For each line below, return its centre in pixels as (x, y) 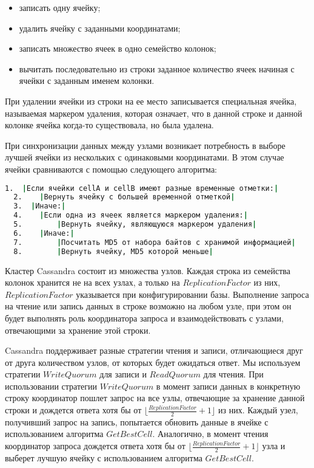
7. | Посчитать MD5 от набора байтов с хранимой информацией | (155, 242)
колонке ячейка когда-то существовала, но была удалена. (109, 125)
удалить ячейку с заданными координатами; (100, 28)
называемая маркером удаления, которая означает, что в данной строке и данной (154, 113)
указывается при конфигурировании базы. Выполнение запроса (192, 294)
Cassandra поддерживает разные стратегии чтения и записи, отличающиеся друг (154, 350)
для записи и (123, 374)
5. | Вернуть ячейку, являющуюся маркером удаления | (135, 225)
